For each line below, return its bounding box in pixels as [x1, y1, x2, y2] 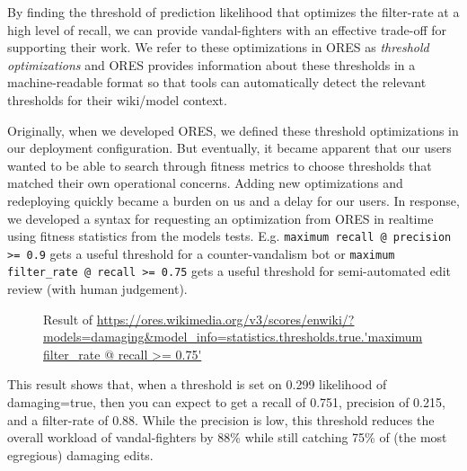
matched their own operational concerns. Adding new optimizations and [7, 173, 403, 192]
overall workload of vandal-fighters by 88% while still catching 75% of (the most [7, 428, 447, 447]
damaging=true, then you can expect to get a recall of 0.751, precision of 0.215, [7, 393, 445, 412]
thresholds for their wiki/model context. [7, 90, 227, 109]
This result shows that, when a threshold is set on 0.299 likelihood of [7, 375, 387, 394]
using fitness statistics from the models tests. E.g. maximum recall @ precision [7, 227, 452, 245]
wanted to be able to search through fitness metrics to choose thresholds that [7, 156, 432, 174]
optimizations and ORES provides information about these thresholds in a [7, 55, 416, 74]
